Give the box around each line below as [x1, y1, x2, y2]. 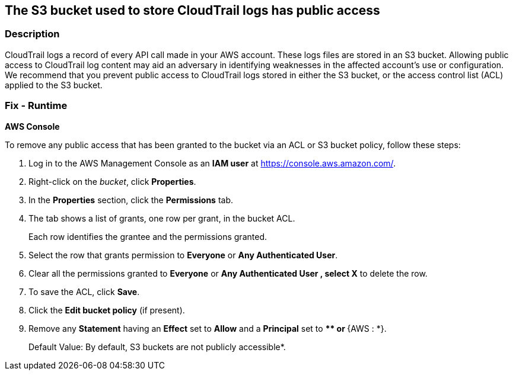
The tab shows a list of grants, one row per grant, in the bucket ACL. [28, 213, 295, 223]
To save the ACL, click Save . [28, 286, 140, 297]
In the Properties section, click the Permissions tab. [28, 194, 234, 205]
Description [5, 28, 60, 40]
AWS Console [5, 121, 60, 132]
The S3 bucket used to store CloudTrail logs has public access [5, 3, 380, 18]
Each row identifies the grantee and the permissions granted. [28, 231, 267, 242]
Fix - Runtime [5, 100, 68, 112]
